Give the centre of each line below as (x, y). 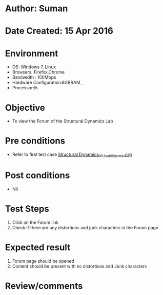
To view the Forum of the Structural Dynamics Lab (62, 121)
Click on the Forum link (35, 222)
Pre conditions (35, 141)
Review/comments (44, 286)
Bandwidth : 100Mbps (34, 77)
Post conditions (38, 176)
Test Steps (27, 209)
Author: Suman (37, 9)
